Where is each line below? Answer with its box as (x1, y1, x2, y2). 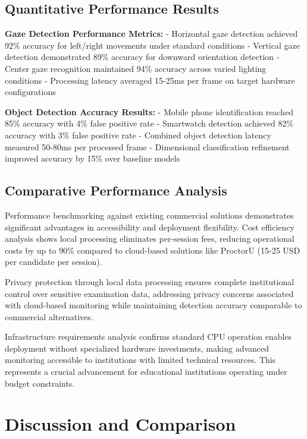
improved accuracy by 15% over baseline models (5, 152, 180, 165)
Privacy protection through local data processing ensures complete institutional (5, 275, 295, 288)
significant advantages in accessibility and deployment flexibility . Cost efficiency (5, 220, 295, 233)
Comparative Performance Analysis (5, 181, 227, 200)
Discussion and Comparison (5, 412, 236, 436)
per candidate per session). (5, 255, 102, 268)
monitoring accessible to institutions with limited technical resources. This (5, 353, 276, 366)
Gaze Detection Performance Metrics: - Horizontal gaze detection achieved (5, 27, 298, 40)
